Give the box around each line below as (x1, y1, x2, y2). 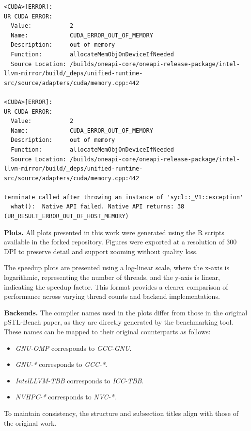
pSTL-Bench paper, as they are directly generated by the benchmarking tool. (4, 317, 234, 327)
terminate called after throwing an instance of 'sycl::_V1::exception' (4, 193, 243, 201)
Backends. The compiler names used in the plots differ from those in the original (4, 307, 248, 317)
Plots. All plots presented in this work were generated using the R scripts (4, 227, 224, 237)
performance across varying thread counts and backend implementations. (4, 291, 220, 301)
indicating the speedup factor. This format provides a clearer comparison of (4, 281, 228, 292)
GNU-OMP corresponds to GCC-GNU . (15, 343, 132, 353)
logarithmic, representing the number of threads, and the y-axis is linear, (4, 272, 220, 282)
